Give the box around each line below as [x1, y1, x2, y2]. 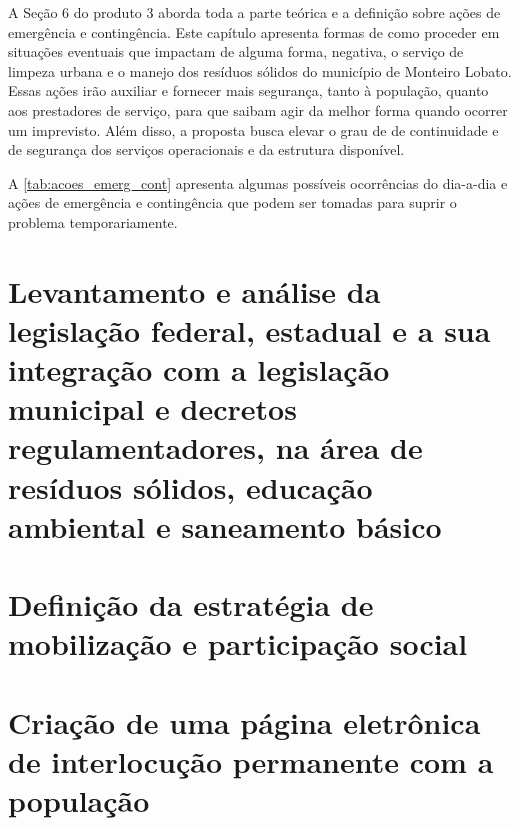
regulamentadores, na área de [8, 427, 423, 468]
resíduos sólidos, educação [8, 466, 373, 507]
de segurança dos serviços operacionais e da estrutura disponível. [8, 139, 405, 160]
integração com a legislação [8, 349, 390, 390]
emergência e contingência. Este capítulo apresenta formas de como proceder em [8, 21, 500, 42]
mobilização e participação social [8, 623, 468, 664]
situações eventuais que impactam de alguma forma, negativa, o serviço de [8, 41, 464, 62]
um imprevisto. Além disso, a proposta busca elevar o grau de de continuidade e [8, 119, 499, 140]
